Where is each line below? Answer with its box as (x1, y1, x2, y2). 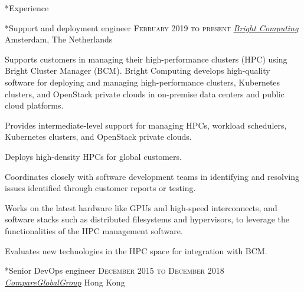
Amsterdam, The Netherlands (5, 33, 113, 45)
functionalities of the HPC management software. (5, 224, 183, 237)
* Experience (5, 2, 49, 14)
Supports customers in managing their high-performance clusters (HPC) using (5, 53, 287, 65)
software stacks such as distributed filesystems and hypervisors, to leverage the (5, 213, 290, 225)
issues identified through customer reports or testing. (5, 182, 196, 194)
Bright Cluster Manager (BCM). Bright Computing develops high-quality (5, 64, 270, 77)
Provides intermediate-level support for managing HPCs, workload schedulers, (5, 119, 287, 131)
